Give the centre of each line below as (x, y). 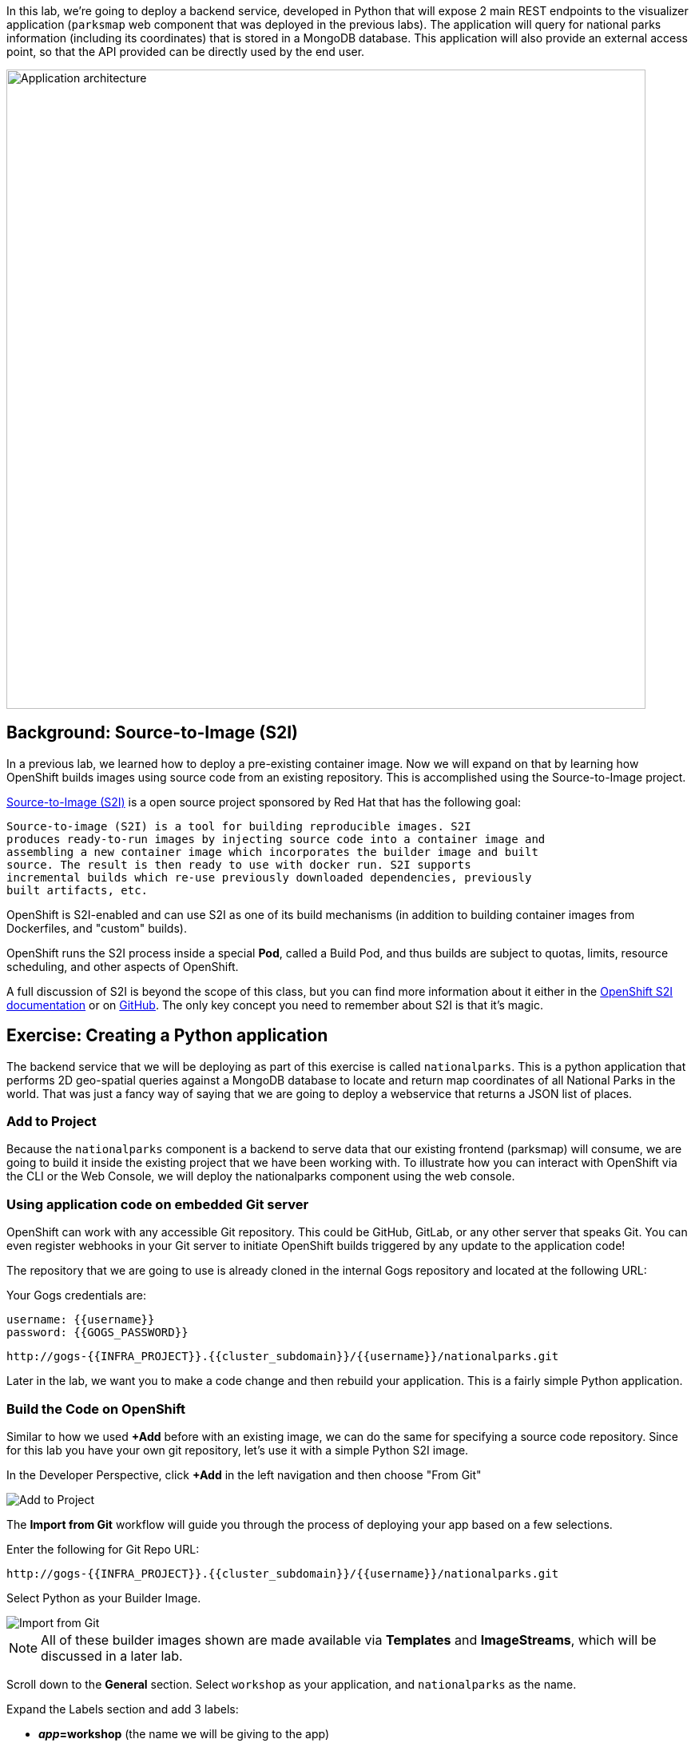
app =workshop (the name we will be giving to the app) (184, 1733)
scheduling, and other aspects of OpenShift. (123, 966)
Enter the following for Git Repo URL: (103, 1549)
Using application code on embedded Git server (158, 1204)
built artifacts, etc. (77, 890)
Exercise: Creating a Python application (167, 1036)
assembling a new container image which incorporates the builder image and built (272, 852)
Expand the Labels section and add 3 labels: (123, 1709)
